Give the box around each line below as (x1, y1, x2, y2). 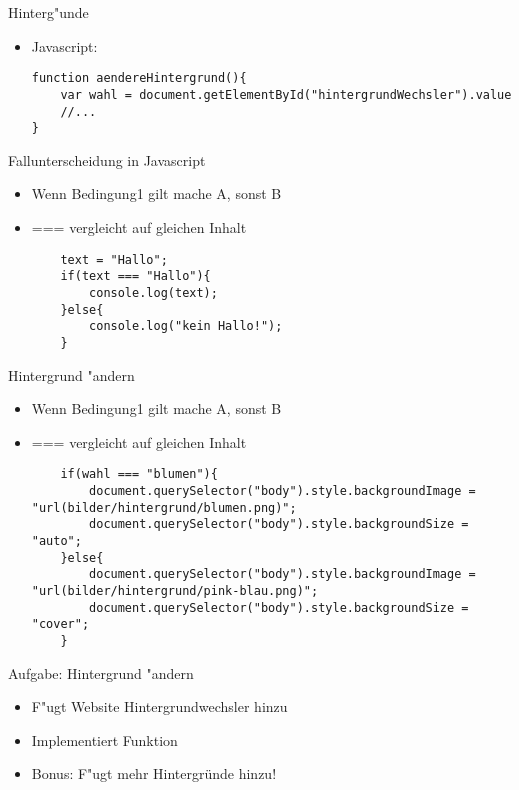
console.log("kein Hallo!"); (89, 319, 283, 334)
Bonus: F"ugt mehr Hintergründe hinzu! (31, 763, 277, 784)
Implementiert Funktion (31, 729, 178, 750)
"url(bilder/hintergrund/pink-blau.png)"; (31, 583, 319, 598)
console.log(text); (89, 285, 218, 300)
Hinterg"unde (8, 2, 89, 22)
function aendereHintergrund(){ (31, 71, 247, 86)
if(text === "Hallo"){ (60, 269, 211, 284)
